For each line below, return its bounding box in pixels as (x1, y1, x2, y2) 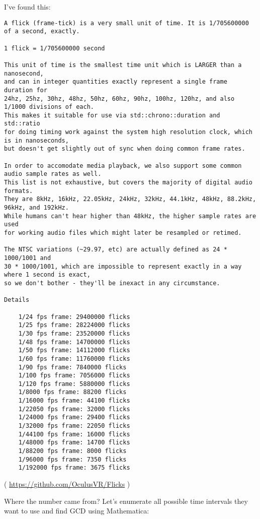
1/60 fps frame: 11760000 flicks (18, 355, 130, 362)
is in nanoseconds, (4, 137, 69, 144)
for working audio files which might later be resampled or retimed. (4, 229, 242, 236)
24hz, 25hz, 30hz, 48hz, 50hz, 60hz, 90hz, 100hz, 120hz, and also (4, 95, 235, 102)
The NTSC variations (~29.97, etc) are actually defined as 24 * (4, 246, 227, 253)
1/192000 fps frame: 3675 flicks (18, 464, 130, 472)
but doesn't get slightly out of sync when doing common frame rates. (4, 145, 245, 153)
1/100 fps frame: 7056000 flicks (18, 372, 130, 379)
